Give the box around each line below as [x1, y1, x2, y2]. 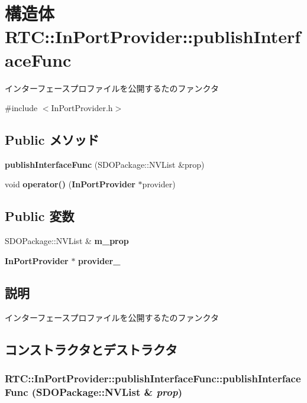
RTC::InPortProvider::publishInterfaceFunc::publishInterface [5, 370, 301, 385]
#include [5, 102, 38, 114]
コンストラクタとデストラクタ [5, 340, 177, 358]
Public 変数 [5, 207, 75, 225]
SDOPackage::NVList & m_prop [5, 235, 129, 247]
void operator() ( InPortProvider [5, 178, 135, 190]
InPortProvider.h [51, 102, 113, 114]
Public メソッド [5, 131, 99, 149]
